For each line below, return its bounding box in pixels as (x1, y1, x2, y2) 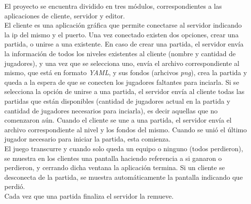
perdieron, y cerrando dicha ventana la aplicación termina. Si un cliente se (4, 162, 225, 173)
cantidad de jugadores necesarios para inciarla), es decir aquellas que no (4, 105, 218, 115)
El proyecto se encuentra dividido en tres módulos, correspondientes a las (4, 1, 222, 11)
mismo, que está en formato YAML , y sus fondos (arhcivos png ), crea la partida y (4, 67, 247, 78)
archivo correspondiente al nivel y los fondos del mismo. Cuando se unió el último (4, 124, 247, 134)
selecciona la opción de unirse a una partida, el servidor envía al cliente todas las (4, 86, 245, 96)
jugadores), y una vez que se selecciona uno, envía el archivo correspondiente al (4, 58, 239, 68)
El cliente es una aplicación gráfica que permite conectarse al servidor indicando (4, 20, 242, 30)
